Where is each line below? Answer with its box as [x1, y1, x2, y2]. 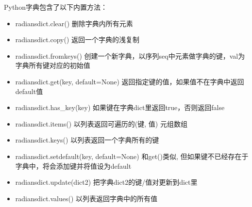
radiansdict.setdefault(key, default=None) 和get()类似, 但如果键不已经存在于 [15, 151, 249, 161]
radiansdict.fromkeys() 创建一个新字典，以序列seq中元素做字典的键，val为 [15, 50, 245, 61]
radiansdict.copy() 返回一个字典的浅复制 [15, 34, 140, 45]
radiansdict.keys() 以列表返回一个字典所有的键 [15, 135, 159, 145]
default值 [15, 86, 43, 96]
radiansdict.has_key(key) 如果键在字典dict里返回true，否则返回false [15, 102, 225, 112]
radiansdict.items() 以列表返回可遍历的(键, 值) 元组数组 [15, 118, 187, 128]
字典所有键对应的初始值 [15, 60, 90, 70]
